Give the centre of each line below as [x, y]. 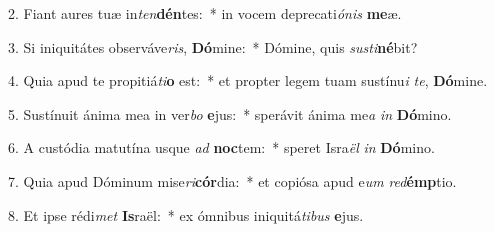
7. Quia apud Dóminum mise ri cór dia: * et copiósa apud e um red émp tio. [232, 180]
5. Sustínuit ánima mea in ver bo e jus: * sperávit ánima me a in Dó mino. [230, 113]
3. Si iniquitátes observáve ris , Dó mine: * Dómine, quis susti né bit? [213, 46]
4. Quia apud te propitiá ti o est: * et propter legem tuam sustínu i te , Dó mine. [248, 80]
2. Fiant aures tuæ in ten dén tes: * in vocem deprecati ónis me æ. [205, 13]
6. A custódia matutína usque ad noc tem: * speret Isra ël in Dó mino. [221, 147]
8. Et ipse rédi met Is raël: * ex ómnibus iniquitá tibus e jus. [186, 214]
